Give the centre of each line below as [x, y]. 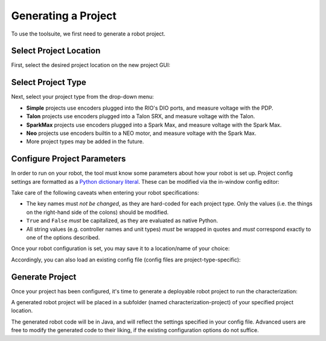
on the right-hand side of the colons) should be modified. [97, 212]
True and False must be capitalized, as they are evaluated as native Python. [122, 221]
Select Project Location [56, 51]
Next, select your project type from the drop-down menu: [82, 97]
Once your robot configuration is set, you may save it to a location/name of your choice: [120, 249]
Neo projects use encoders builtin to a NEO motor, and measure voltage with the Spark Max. [141, 133]
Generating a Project [64, 16]
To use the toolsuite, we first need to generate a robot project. [88, 34]
